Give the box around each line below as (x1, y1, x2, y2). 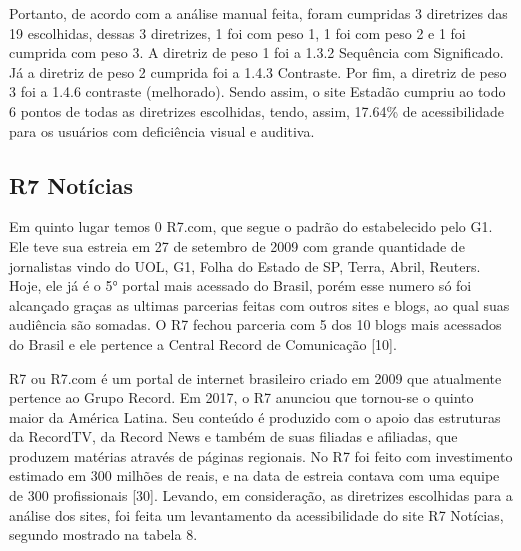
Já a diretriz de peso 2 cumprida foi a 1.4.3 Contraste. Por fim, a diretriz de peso (9, 61, 507, 82)
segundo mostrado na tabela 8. (9, 524, 198, 545)
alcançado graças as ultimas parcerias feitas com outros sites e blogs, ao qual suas (9, 294, 510, 315)
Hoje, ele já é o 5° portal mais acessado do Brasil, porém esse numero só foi (9, 275, 472, 296)
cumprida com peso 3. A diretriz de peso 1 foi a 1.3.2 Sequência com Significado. (9, 42, 504, 63)
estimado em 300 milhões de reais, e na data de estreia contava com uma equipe (9, 465, 500, 486)
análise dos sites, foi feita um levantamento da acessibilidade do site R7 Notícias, (9, 504, 504, 525)
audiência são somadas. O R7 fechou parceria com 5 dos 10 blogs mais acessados (9, 314, 502, 335)
